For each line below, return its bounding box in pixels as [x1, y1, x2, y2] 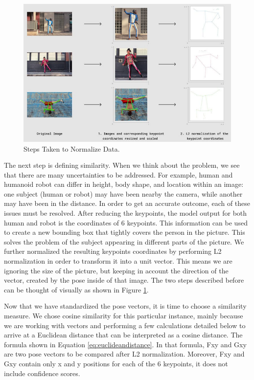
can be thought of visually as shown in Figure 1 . [4, 284, 149, 294]
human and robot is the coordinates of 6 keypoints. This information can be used [4, 217, 248, 227]
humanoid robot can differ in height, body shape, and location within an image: [4, 179, 244, 189]
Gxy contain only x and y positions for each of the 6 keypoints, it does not [4, 358, 228, 368]
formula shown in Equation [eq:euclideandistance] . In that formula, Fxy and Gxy [4, 339, 247, 349]
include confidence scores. [4, 368, 80, 378]
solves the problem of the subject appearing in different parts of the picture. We [4, 236, 244, 246]
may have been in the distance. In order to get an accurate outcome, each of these [4, 198, 251, 208]
